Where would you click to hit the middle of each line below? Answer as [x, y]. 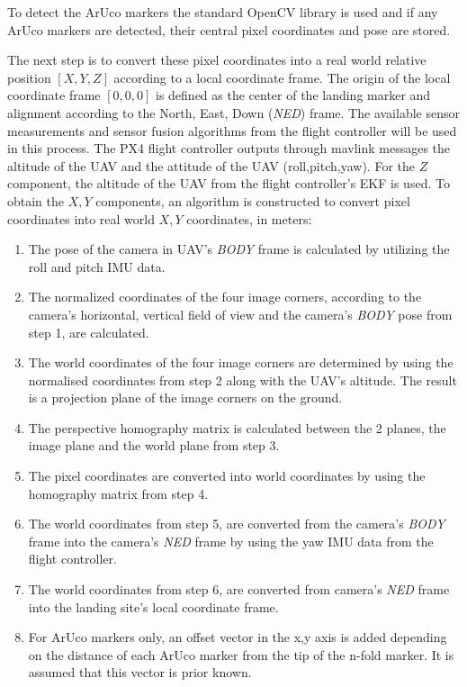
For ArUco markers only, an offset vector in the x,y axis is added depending [238, 637]
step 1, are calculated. [89, 332]
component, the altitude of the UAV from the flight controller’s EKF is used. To [229, 183]
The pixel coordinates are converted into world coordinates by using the [227, 476]
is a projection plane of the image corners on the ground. [185, 398]
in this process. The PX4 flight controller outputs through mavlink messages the [229, 148]
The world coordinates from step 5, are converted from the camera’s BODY [237, 524]
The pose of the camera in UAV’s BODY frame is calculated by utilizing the [239, 249]
